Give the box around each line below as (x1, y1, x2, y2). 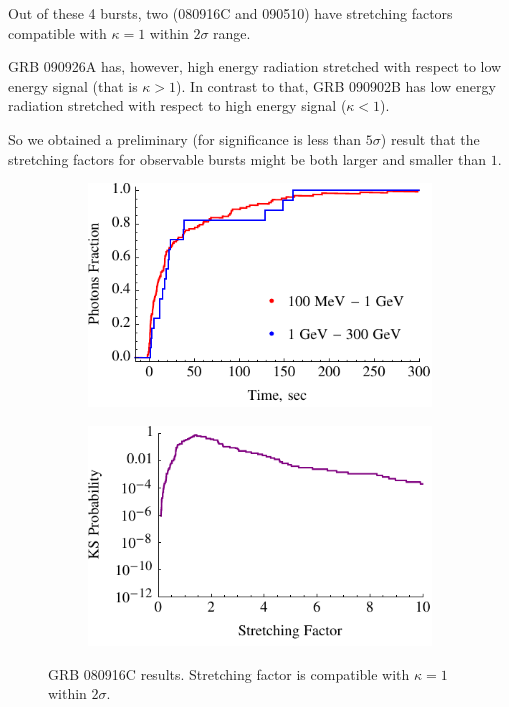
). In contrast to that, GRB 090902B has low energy (176, 75, 496, 96)
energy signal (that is (8, 75, 138, 96)
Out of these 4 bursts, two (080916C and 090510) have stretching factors (8, 3, 453, 23)
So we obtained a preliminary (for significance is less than (8, 128, 362, 149)
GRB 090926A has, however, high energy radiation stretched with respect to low (8, 56, 502, 77)
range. (213, 22, 251, 43)
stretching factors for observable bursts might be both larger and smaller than (8, 148, 486, 169)
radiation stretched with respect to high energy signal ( (8, 95, 347, 116)
